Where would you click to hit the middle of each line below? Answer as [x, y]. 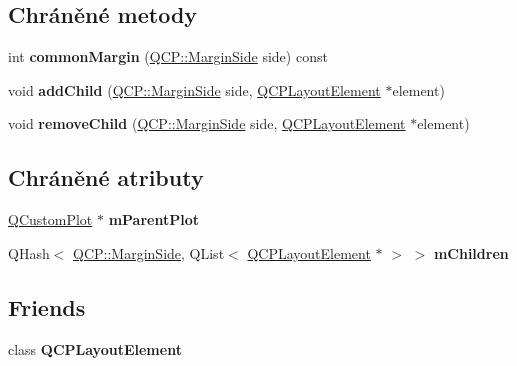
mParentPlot [153, 219]
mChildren [471, 252]
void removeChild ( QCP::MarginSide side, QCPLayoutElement [207, 123]
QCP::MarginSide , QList [149, 252]
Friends [47, 306]
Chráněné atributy [106, 177]
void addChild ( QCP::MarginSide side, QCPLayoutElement [194, 89]
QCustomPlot [50, 219]
